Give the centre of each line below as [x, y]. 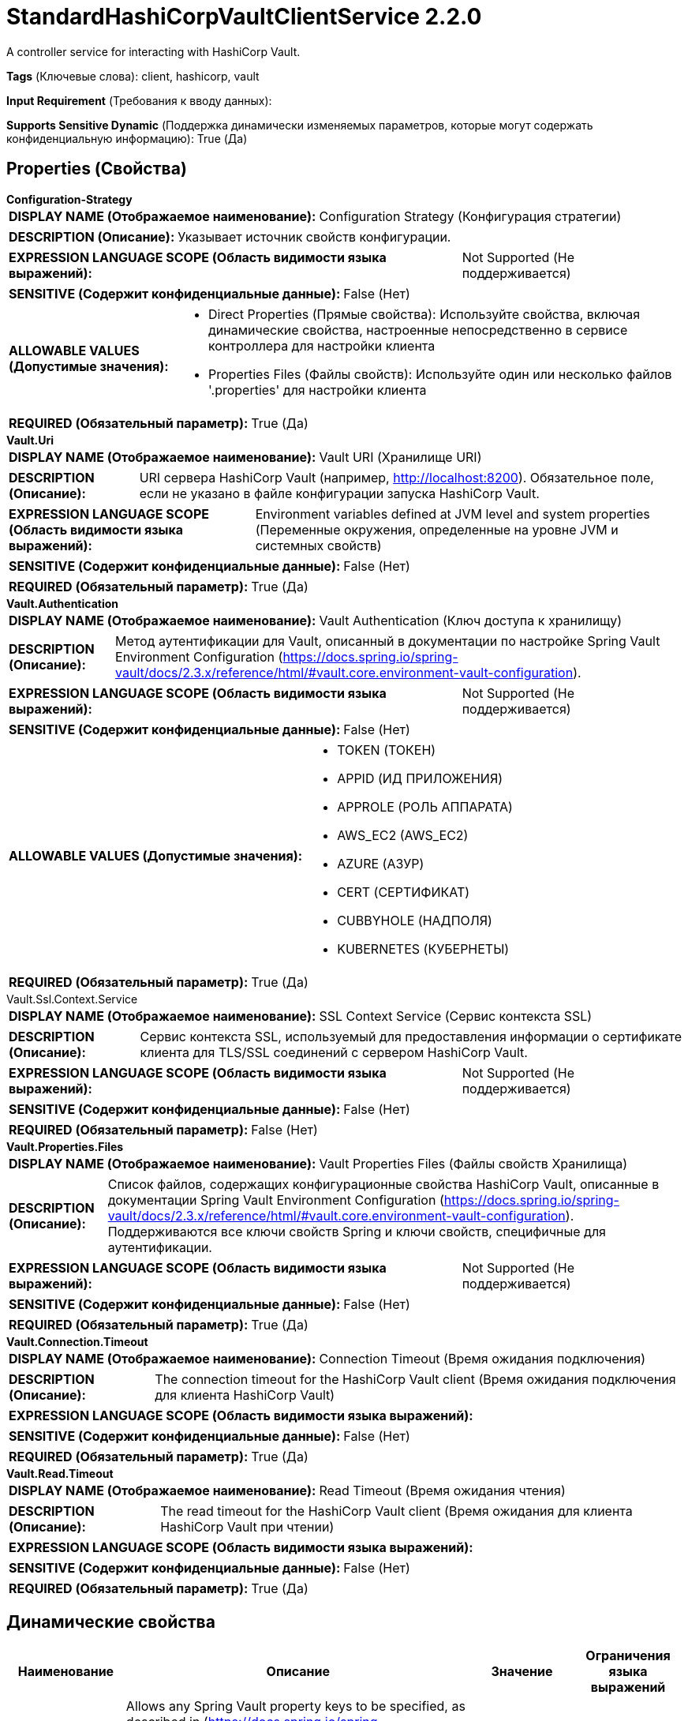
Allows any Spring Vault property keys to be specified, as [295, 1706]
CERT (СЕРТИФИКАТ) [404, 892]
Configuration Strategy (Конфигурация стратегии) [470, 216]
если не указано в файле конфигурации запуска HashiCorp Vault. [339, 493]
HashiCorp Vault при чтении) [247, 1526]
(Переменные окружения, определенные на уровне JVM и [437, 529]
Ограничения [628, 1656]
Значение [522, 1672]
